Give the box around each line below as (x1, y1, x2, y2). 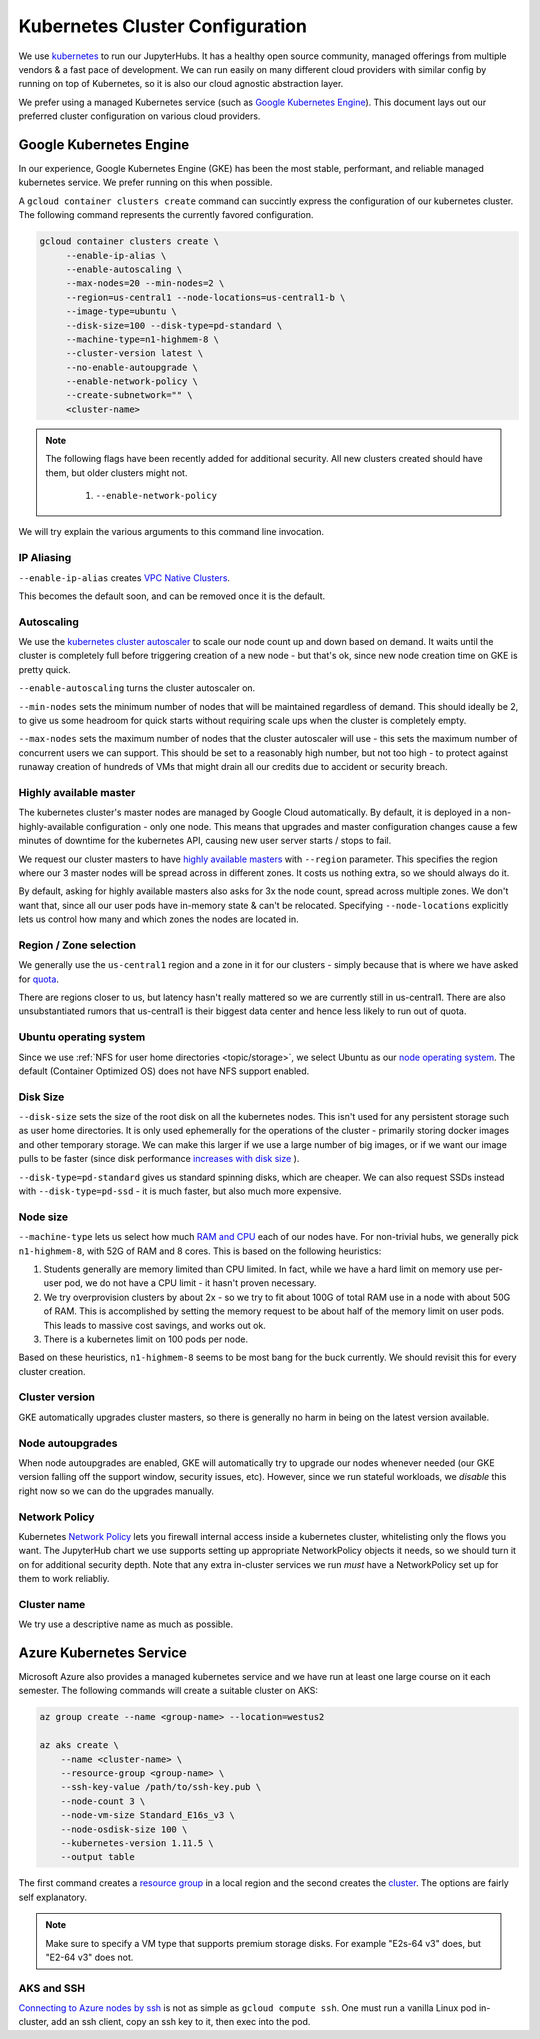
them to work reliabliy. (18, 1573, 110, 1585)
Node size (18, 1210, 69, 1224)
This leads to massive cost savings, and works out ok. (43, 1319, 267, 1331)
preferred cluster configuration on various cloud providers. (18, 110, 261, 122)
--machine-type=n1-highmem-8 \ (65, 333, 220, 345)
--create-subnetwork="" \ (65, 390, 194, 401)
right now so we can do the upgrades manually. (18, 1485, 215, 1497)
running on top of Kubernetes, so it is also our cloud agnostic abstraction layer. (18, 78, 344, 90)
